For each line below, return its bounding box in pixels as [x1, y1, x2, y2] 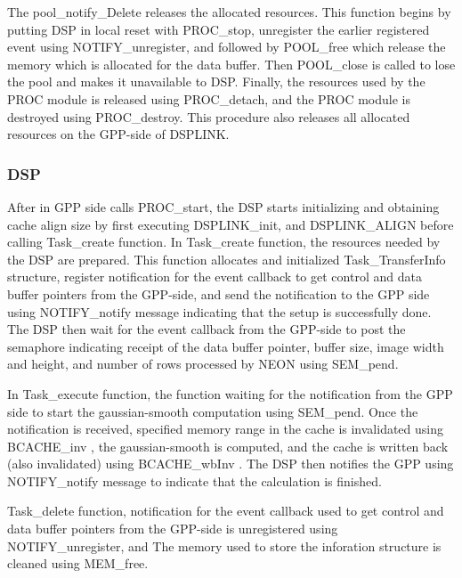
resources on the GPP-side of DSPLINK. [7, 125, 230, 143]
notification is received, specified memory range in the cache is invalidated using [7, 419, 444, 438]
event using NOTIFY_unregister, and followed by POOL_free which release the [7, 37, 446, 56]
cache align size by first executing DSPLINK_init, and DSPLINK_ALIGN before [7, 215, 454, 233]
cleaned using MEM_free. [7, 554, 149, 573]
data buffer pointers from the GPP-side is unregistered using [7, 519, 338, 538]
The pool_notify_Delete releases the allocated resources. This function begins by [7, 3, 451, 20]
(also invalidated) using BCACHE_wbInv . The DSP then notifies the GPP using [7, 454, 454, 473]
